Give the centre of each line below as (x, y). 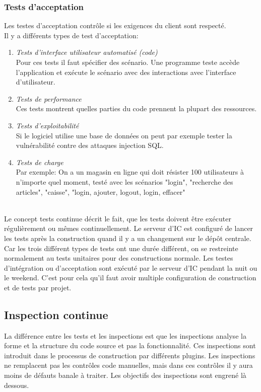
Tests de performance (49, 98)
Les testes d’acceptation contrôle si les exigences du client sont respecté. (115, 25)
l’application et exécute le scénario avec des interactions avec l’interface (126, 72)
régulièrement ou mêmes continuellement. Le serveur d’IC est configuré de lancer (129, 228)
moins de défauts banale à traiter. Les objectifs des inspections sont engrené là (125, 375)
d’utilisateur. (36, 82)
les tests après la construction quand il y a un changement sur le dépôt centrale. (128, 238)
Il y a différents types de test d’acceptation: (71, 35)
